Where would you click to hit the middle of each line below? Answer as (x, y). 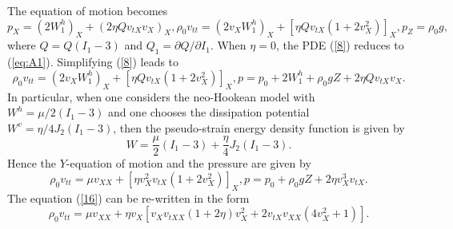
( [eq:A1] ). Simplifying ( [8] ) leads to (93, 62)
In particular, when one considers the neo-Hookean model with (161, 96)
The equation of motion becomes (88, 10)
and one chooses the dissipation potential (208, 112)
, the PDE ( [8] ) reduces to (340, 45)
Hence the (32, 163)
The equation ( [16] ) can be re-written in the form (128, 197)
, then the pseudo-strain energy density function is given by (259, 127)
